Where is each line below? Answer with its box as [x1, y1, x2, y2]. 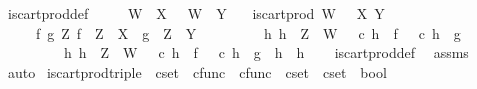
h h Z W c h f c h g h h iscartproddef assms [63, 42, 469, 63]
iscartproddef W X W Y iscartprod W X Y [7, 3, 385, 23]
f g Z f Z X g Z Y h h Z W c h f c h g [35, 22, 461, 43]
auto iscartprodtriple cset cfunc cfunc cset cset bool [7, 61, 387, 82]
